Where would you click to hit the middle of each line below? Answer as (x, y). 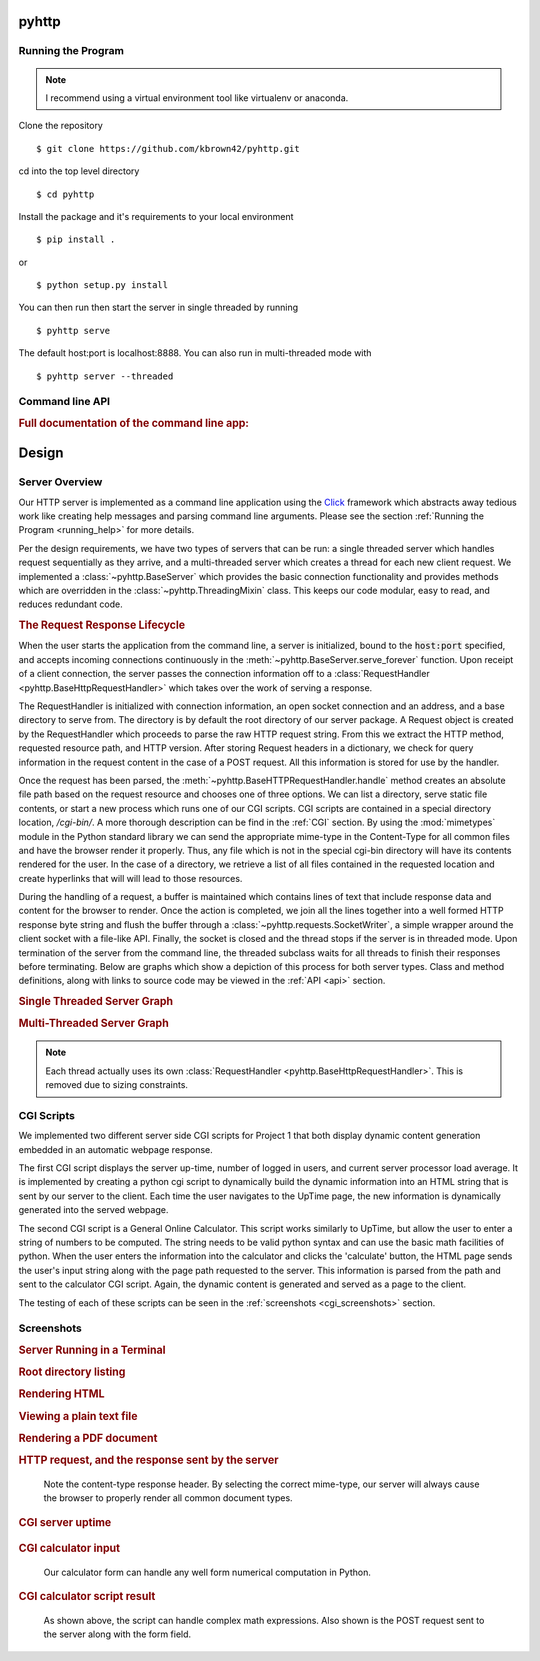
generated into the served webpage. (93, 1210)
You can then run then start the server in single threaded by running (158, 307)
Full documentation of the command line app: (134, 423)
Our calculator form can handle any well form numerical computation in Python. (207, 1572)
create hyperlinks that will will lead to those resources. (130, 878)
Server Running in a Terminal (92, 1350)
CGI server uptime (65, 1522)
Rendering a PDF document (88, 1438)
